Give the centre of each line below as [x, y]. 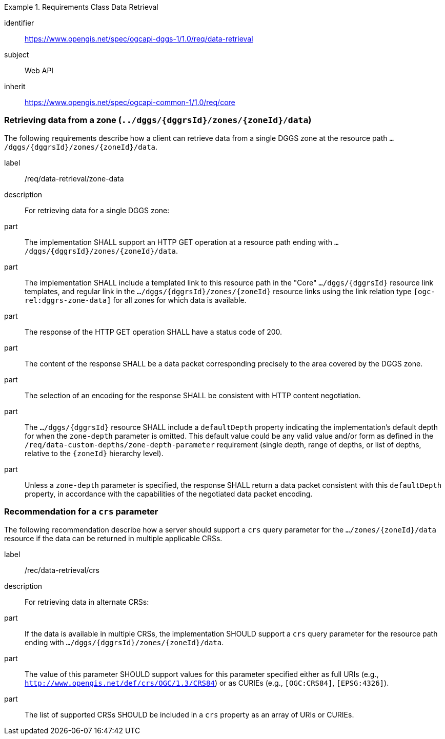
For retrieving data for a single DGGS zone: [97, 210]
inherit [15, 86]
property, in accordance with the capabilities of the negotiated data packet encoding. [169, 494]
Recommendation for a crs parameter [81, 512]
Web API [39, 70]
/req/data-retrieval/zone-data [74, 178]
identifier [19, 23]
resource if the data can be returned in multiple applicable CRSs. [113, 538]
